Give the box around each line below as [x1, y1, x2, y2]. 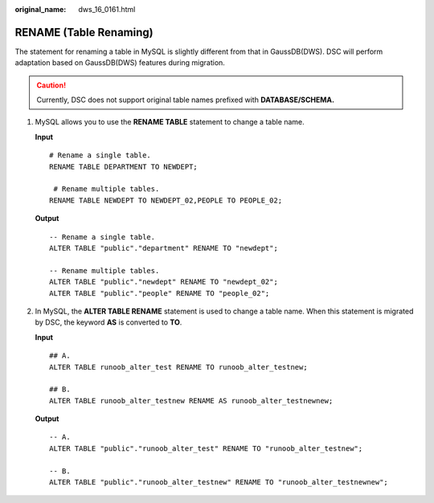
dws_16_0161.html [78, 5, 136, 14]
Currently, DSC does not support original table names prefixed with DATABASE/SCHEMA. [36, 95, 335, 104]
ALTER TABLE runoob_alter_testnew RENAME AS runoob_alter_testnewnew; [49, 396, 334, 405]
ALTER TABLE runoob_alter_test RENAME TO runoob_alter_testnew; [49, 362, 309, 371]
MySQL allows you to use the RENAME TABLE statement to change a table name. [35, 117, 305, 127]
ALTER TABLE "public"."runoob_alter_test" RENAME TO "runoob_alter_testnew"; [49, 444, 363, 453]
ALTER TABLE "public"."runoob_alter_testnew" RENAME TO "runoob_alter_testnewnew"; [49, 478, 389, 487]
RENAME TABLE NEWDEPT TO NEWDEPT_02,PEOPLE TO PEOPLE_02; [49, 195, 283, 205]
